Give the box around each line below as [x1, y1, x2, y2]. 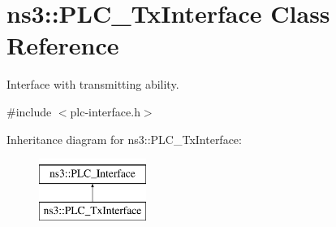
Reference [6, 28, 119, 62]
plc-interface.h [70, 103, 140, 120]
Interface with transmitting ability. [6, 76, 179, 93]
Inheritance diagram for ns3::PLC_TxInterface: [6, 130, 242, 147]
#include [6, 103, 52, 120]
